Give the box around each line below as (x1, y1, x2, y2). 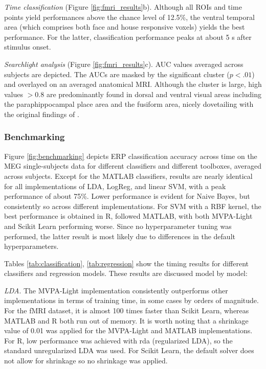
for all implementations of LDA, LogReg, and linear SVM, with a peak (4, 180, 226, 191)
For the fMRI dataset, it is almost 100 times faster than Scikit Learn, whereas (4, 305, 249, 316)
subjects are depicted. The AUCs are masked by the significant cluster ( (4, 68, 230, 79)
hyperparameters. (4, 241, 59, 251)
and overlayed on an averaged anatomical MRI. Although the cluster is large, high (4, 79, 262, 89)
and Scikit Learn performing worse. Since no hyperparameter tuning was (4, 220, 232, 231)
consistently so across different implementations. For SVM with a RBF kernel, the (4, 200, 261, 211)
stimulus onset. (4, 41, 51, 52)
